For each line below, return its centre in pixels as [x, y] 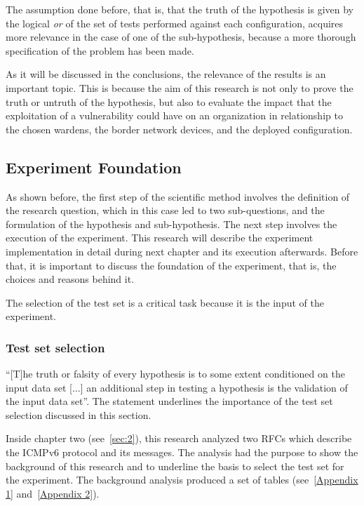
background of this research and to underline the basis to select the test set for [175, 466]
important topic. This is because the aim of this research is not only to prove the [180, 87]
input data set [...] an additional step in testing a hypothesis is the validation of [177, 387]
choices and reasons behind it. [70, 279]
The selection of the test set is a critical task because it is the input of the [165, 302]
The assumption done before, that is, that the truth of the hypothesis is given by [180, 9]
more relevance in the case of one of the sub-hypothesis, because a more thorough [181, 37]
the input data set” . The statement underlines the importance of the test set [169, 401]
